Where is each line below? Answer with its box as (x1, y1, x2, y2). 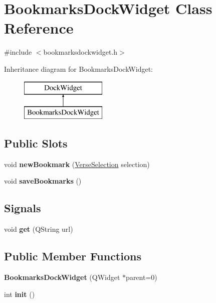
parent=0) (126, 272, 157, 282)
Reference (4, 18, 74, 38)
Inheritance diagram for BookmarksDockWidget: (4, 63, 153, 74)
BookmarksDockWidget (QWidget (4, 272, 120, 282)
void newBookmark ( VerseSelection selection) (4, 159, 150, 169)
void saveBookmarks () (4, 176, 82, 186)
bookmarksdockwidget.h (43, 47, 118, 57)
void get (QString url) (4, 224, 73, 234)
